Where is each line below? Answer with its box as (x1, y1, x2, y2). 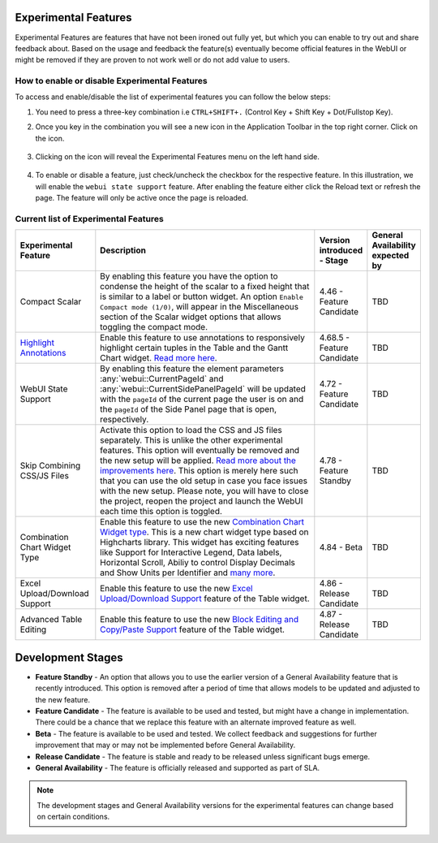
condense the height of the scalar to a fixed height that (100, 281, 310, 292)
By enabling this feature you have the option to (100, 270, 279, 282)
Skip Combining (19, 460, 81, 471)
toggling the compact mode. (100, 322, 208, 333)
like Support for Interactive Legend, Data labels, (100, 547, 282, 558)
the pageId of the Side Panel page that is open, (100, 404, 277, 415)
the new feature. (35, 694, 91, 704)
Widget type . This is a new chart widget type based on (100, 526, 309, 538)
